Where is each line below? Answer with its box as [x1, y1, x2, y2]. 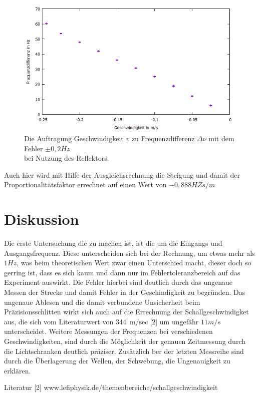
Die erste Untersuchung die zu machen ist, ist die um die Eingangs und [4, 238, 222, 248]
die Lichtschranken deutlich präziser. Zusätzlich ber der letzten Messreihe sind [4, 345, 244, 356]
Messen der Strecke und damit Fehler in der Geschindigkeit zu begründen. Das [4, 287, 245, 297]
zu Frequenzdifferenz [131, 133, 195, 143]
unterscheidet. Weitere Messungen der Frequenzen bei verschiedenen [4, 326, 213, 336]
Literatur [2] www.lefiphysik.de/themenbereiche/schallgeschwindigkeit [4, 382, 218, 392]
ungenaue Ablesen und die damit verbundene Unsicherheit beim [4, 296, 200, 307]
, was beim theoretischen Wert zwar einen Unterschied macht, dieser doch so [17, 257, 251, 268]
